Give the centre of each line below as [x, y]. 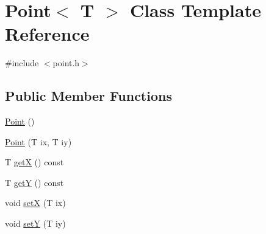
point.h [66, 63]
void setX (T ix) [35, 203]
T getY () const [34, 182]
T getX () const [34, 162]
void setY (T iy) [35, 223]
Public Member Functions [88, 96]
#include [22, 63]
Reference [47, 34]
